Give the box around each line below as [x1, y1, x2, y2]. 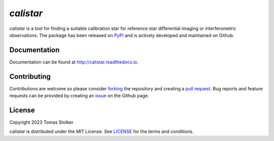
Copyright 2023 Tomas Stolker [9, 119, 74, 125]
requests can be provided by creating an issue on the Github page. [9, 93, 149, 99]
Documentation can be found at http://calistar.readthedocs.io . [9, 59, 139, 65]
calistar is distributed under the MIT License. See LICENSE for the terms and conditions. [9, 128, 194, 134]
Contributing [9, 72, 51, 81]
